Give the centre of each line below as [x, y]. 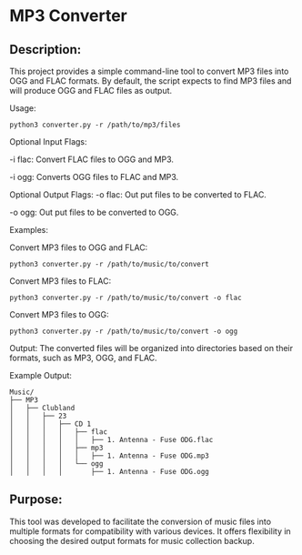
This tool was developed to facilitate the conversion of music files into [140, 521]
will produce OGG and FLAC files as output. [91, 91]
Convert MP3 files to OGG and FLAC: [79, 247]
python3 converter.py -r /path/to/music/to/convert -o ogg [124, 331]
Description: [45, 50]
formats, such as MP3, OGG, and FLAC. [83, 358]
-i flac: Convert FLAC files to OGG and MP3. [92, 159]
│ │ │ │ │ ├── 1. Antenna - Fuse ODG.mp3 [109, 456]
